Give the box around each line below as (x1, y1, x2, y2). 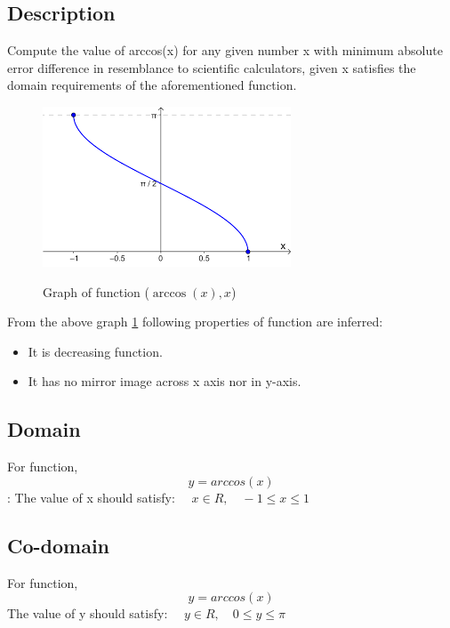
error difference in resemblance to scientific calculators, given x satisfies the (7, 58, 416, 76)
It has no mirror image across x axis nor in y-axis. (28, 372, 301, 390)
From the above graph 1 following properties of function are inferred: (7, 312, 383, 331)
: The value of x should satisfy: (7, 487, 175, 506)
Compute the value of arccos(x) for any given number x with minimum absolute (7, 41, 443, 60)
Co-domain (7, 531, 110, 559)
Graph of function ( (43, 282, 149, 301)
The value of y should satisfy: (7, 604, 168, 623)
